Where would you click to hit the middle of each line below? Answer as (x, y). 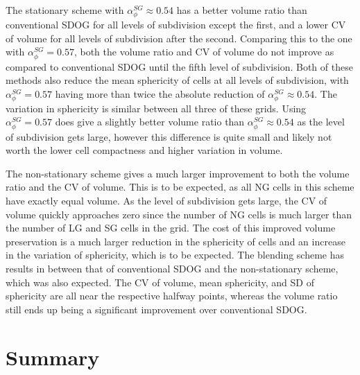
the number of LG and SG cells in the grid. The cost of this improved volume (171, 228)
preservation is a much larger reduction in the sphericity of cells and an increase (175, 241)
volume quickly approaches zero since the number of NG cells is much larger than (179, 214)
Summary (53, 357)
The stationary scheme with (65, 10)
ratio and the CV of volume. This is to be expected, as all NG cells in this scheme (180, 187)
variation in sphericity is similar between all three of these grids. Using (156, 108)
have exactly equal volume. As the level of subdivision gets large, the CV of (166, 200)
